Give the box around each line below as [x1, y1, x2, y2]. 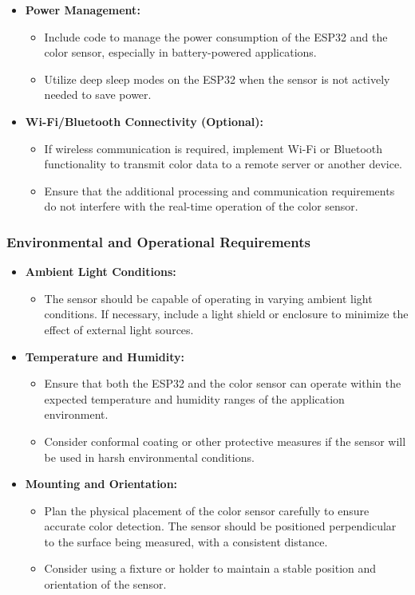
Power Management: [25, 2, 140, 18]
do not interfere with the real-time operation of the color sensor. [44, 198, 358, 215]
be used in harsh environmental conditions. [44, 448, 255, 465]
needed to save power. [44, 86, 152, 103]
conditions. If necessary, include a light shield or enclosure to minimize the [44, 305, 409, 322]
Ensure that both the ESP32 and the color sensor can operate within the [44, 375, 401, 392]
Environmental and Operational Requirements [6, 231, 310, 251]
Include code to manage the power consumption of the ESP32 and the [44, 28, 388, 45]
